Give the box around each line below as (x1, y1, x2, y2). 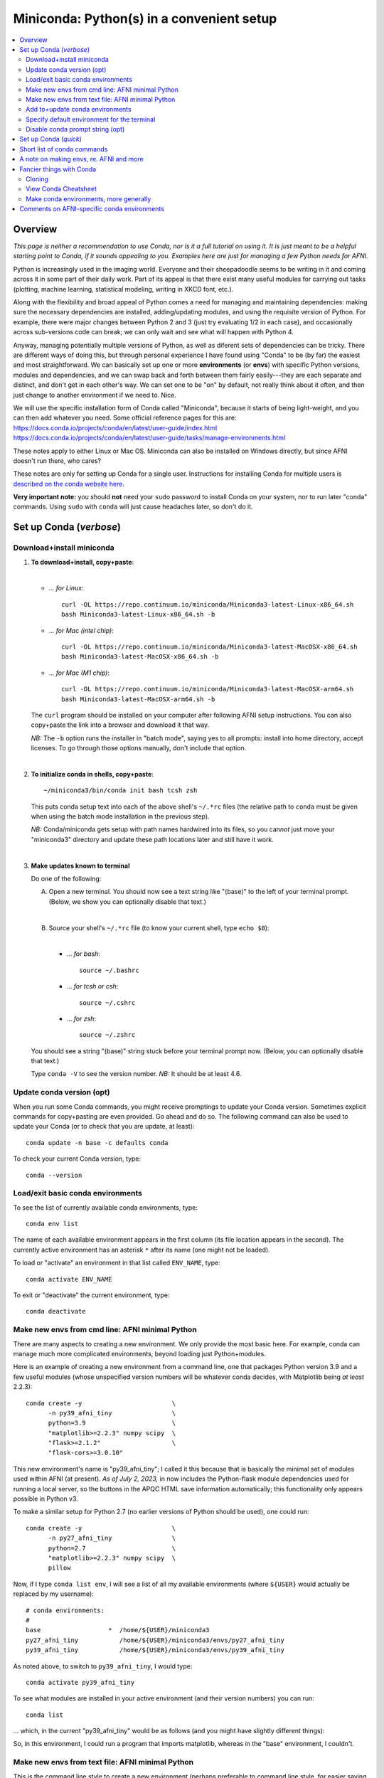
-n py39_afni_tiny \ (48, 1409, 176, 1417)
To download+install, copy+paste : (31, 558, 134, 566)
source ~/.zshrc (79, 1031, 136, 1039)
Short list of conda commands (19, 144, 108, 153)
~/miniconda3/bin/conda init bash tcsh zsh (43, 787, 198, 794)
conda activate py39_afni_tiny (26, 1678, 135, 1686)
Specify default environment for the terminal (26, 115, 156, 124)
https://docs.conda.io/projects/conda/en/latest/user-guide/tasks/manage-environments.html (13, 434, 286, 442)
